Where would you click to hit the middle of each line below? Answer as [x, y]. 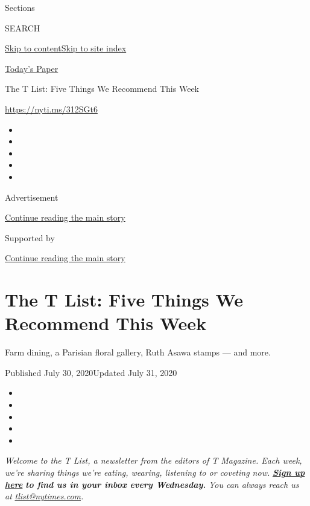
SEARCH [23, 28]
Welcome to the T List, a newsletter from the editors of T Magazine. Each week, [153, 460]
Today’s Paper [32, 68]
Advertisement [32, 197]
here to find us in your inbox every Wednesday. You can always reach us [152, 484]
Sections [20, 7]
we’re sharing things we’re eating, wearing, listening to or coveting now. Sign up [155, 472]
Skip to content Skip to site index [66, 48]
